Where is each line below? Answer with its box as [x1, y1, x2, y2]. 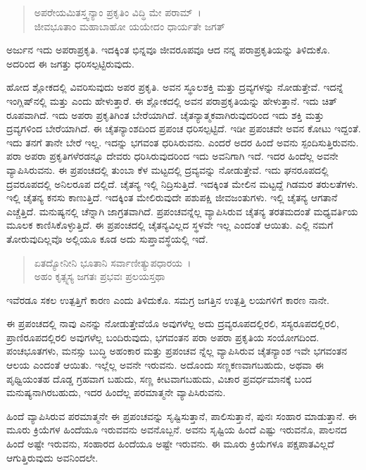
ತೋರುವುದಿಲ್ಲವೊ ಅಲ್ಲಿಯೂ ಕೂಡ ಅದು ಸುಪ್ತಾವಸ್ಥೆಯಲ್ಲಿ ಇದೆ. [6, 231, 208, 246]
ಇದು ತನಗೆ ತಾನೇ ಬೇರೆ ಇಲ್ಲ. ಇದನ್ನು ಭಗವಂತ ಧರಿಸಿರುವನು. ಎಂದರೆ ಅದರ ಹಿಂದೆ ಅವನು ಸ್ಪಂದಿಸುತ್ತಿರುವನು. [6, 134, 359, 149]
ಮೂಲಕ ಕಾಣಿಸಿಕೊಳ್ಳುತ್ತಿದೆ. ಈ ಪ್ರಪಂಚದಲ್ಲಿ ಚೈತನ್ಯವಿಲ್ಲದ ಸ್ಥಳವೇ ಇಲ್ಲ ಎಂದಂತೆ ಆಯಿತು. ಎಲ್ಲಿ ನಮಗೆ [6, 217, 334, 232]
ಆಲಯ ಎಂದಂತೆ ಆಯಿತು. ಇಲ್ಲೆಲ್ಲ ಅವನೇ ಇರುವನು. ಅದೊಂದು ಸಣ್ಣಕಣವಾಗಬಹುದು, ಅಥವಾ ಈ [6, 357, 324, 372]
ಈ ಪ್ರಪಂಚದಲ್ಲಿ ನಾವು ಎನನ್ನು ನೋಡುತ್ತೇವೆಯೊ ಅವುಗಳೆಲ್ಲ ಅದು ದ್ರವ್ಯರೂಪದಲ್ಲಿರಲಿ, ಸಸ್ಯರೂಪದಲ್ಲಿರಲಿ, [6, 316, 339, 331]
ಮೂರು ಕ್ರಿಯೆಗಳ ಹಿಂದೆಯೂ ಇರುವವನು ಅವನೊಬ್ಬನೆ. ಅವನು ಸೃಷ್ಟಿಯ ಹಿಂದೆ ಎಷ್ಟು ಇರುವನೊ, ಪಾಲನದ [6, 422, 347, 437]
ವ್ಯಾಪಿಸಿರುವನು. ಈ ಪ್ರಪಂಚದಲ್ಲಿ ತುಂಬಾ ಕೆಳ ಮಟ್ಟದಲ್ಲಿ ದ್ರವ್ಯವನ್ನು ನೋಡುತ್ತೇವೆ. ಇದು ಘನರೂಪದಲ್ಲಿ [6, 162, 329, 177]
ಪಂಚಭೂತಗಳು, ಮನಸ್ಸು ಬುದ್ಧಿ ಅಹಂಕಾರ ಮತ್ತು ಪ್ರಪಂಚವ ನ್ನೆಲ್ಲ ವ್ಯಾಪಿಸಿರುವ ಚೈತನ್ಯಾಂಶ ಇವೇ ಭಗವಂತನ [6, 343, 347, 358]
